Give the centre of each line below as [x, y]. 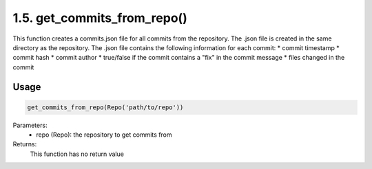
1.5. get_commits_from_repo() [100, 18]
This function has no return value [77, 154]
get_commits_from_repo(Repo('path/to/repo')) [105, 107]
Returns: [25, 144]
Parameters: [30, 125]
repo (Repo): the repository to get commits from [104, 135]
